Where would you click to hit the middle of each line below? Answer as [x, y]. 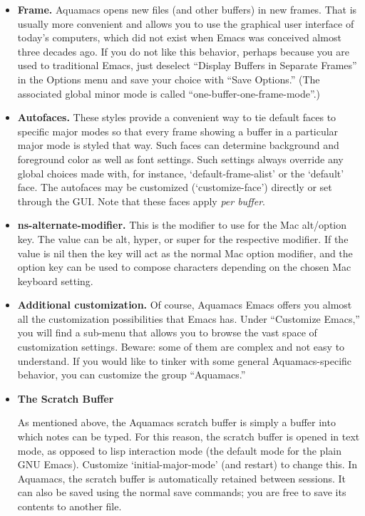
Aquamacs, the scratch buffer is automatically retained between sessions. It [182, 478]
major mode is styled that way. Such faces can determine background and [178, 145]
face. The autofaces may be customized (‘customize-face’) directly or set [175, 187]
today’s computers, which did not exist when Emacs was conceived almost [179, 37]
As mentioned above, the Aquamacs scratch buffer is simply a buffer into [176, 422]
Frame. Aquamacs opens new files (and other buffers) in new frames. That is [187, 9]
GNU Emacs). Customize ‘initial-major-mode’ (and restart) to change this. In [187, 464]
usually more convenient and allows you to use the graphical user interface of [186, 23]
